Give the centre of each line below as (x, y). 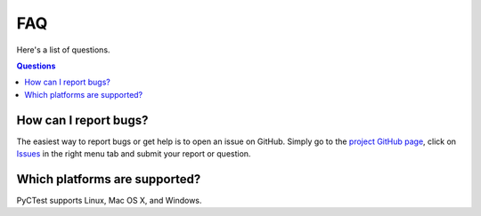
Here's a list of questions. (63, 50)
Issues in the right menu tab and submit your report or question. (134, 154)
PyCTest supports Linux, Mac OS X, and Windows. (109, 200)
